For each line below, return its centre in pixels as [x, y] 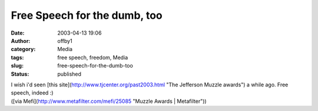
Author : [21, 41]
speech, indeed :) [32, 93]
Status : [20, 74]
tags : [17, 57]
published [69, 74]
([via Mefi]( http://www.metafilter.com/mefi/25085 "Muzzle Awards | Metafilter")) [109, 101]
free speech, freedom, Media [93, 57]
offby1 [65, 41]
